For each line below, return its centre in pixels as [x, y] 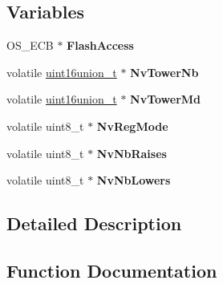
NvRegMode [132, 126]
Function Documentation [112, 270]
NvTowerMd [166, 99]
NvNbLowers [134, 180]
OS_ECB [30, 45]
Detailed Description [94, 223]
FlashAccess [100, 45]
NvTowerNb [164, 72]
